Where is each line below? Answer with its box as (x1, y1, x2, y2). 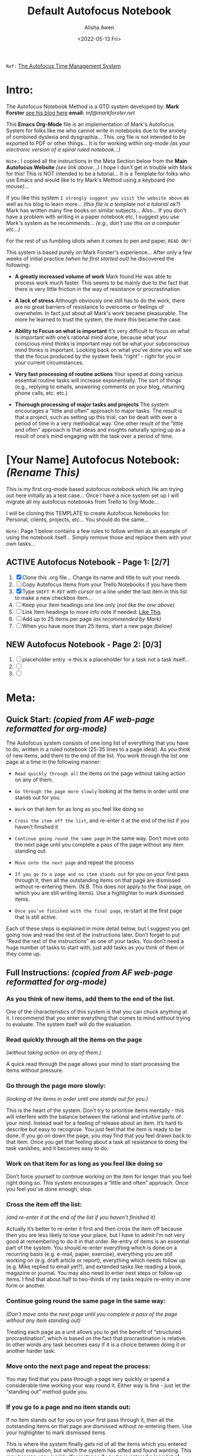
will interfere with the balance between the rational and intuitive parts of (6, 1113, 181, 1120)
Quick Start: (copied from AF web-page (6, 714, 155, 725)
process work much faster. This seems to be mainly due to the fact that (14, 279, 189, 286)
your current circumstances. (14, 359, 84, 366)
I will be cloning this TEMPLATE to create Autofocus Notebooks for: (6, 509, 170, 517)
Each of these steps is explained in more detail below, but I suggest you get (6, 925, 190, 932)
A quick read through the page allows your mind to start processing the (6, 1061, 180, 1068)
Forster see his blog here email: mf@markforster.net (6, 109, 135, 116)
